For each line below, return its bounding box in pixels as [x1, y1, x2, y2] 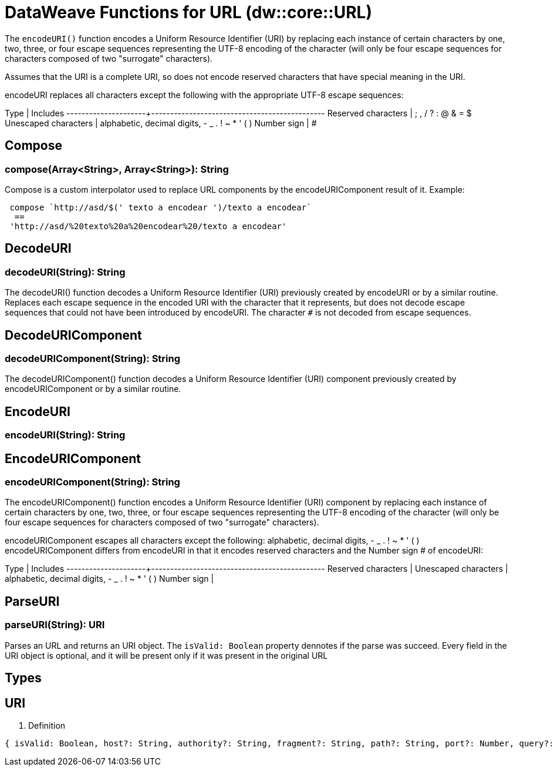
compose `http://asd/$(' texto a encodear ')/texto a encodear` [9, 202, 312, 212]
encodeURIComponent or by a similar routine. [5, 384, 181, 394]
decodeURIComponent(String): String [5, 353, 181, 365]
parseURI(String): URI [5, 619, 105, 631]
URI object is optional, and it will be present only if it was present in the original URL [5, 650, 328, 661]
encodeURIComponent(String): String [5, 476, 180, 488]
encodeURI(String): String [5, 429, 126, 441]
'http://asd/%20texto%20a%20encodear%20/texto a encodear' [9, 221, 287, 231]
